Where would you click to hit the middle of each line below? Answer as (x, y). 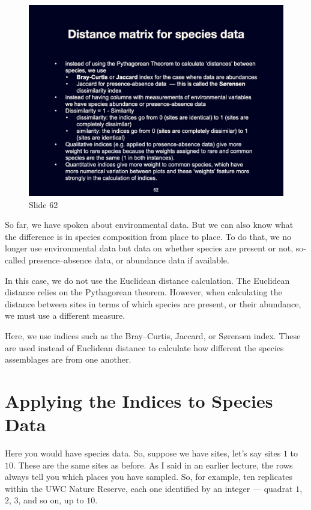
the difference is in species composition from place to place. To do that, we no (148, 236)
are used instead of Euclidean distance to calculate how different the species (144, 347)
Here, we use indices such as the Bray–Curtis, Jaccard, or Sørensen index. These (153, 335)
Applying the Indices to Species (139, 400)
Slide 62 (44, 204)
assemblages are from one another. (68, 359)
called (15, 260)
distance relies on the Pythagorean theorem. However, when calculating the (143, 292)
